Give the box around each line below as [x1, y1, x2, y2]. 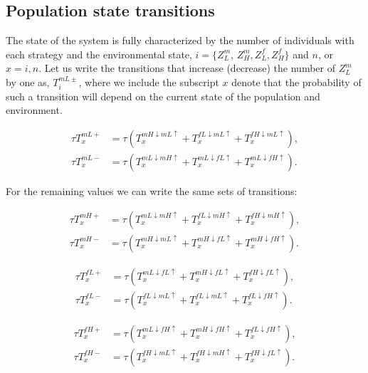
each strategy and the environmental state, [6, 46, 192, 61]
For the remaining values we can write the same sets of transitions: [6, 183, 298, 198]
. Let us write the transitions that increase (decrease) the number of [38, 61, 336, 75]
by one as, [6, 74, 50, 89]
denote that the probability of [231, 74, 362, 89]
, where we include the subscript [78, 74, 219, 89]
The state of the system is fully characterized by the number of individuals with [6, 33, 354, 48]
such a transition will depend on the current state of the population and [6, 88, 320, 103]
